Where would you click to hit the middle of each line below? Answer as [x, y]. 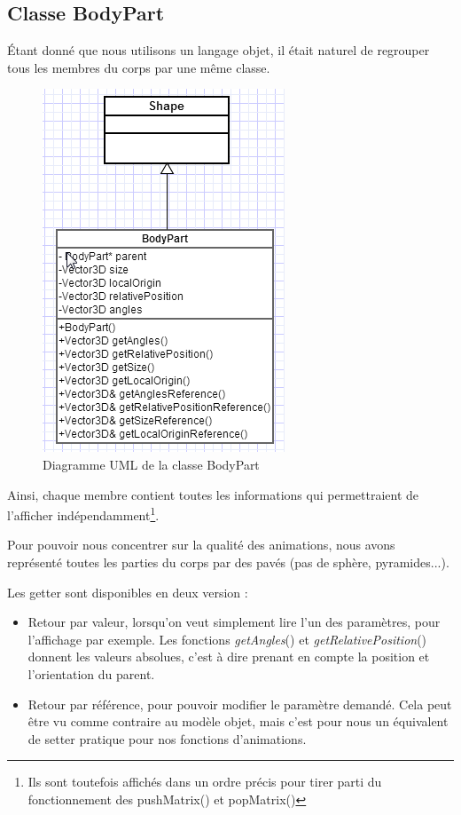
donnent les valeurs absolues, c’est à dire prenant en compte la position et [229, 657]
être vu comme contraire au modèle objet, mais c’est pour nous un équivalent [238, 721]
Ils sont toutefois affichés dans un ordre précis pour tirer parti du [205, 782]
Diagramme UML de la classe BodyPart [151, 464]
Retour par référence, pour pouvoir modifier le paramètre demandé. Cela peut [240, 704]
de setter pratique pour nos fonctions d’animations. [167, 738]
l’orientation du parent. [91, 673]
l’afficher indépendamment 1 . [83, 514]
